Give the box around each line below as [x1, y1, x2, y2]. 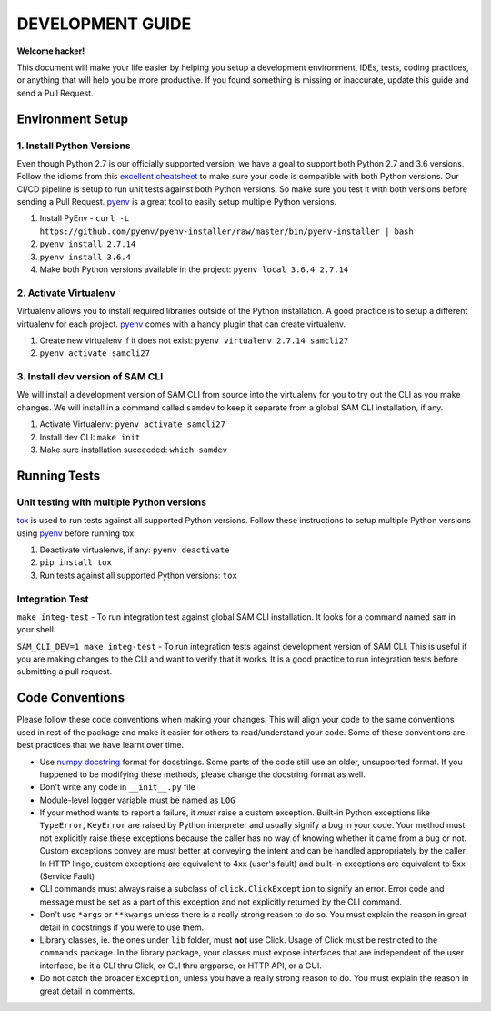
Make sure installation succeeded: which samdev [39, 444, 227, 455]
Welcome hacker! [16, 45, 85, 56]
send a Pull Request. [16, 87, 95, 98]
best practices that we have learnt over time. [16, 740, 185, 751]
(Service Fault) [39, 871, 95, 882]
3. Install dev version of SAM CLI [16, 370, 164, 383]
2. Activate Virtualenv [16, 287, 115, 299]
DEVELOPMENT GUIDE [16, 14, 192, 34]
